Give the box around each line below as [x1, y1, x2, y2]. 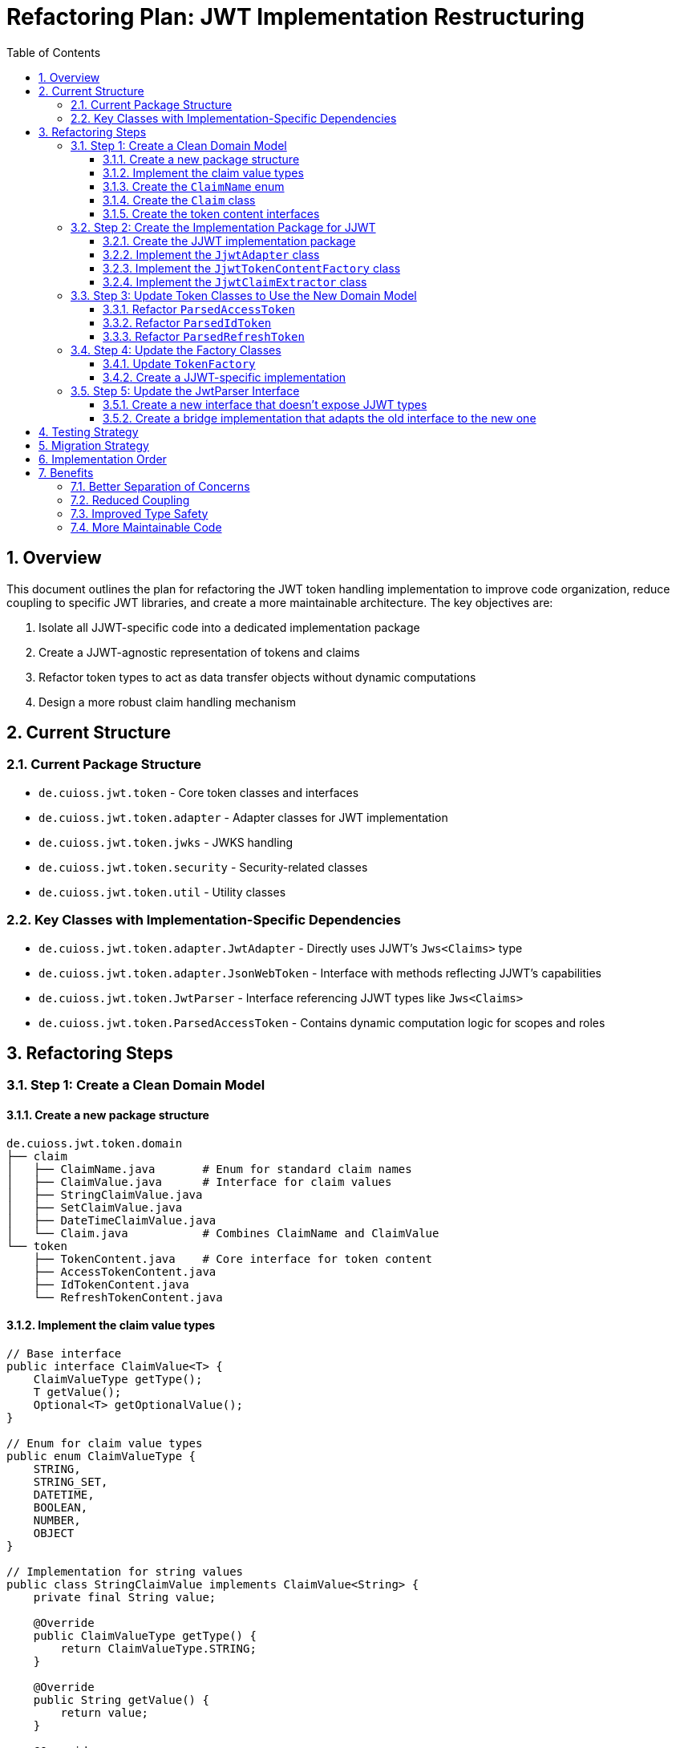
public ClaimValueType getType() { [33, 1629, 257, 1642]
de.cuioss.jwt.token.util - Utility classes [38, 884, 286, 899]
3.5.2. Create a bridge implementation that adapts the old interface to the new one [103, 411, 536, 425]
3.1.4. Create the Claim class [103, 192, 256, 207]
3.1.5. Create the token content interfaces [103, 206, 320, 221]
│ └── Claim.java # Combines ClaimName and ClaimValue [6, 1226, 439, 1240]
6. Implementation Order [38, 451, 167, 466]
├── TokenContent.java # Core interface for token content [33, 1252, 433, 1265]
